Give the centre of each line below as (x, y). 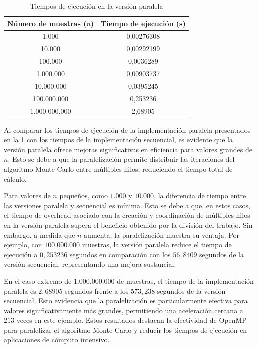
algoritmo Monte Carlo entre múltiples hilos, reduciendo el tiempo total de (118, 169)
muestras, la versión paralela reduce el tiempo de (157, 245)
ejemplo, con (23, 245)
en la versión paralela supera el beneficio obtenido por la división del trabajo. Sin (128, 225)
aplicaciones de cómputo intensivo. (57, 340)
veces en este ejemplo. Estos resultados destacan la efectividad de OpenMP (132, 320)
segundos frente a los (97, 291)
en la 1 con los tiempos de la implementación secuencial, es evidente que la (118, 140)
